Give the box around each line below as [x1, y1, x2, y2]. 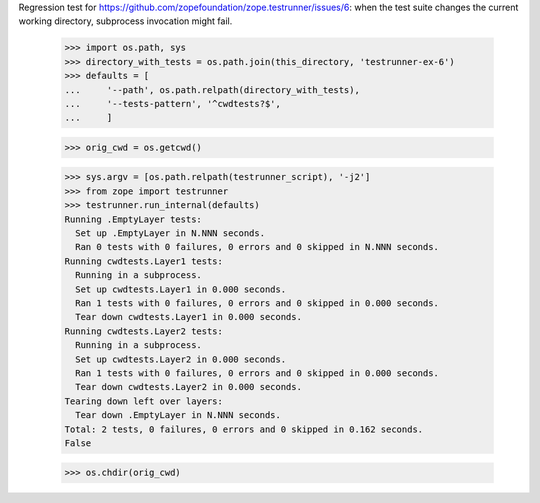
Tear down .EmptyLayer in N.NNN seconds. [75, 410, 282, 421]
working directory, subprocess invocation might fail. [18, 15, 233, 27]
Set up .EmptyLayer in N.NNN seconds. [75, 228, 265, 239]
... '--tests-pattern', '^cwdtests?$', [64, 98, 282, 109]
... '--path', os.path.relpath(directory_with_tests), [64, 84, 360, 95]
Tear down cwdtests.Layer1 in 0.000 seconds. [75, 311, 302, 323]
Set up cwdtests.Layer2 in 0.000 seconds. [75, 353, 287, 365]
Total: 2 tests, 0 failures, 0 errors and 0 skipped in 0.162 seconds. [64, 423, 424, 435]
